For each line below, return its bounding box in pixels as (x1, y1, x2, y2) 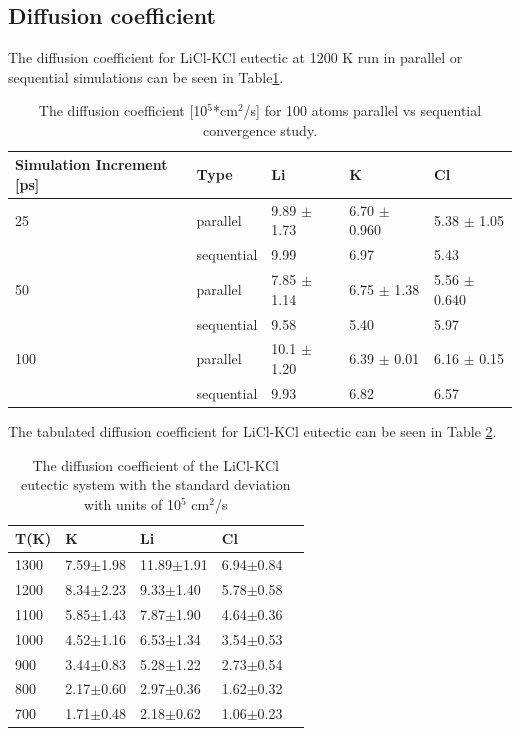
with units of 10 (84, 493, 181, 514)
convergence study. (202, 119, 318, 140)
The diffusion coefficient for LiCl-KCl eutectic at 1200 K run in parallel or (8, 47, 463, 67)
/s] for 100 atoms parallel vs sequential (243, 100, 482, 121)
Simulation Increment (15, 154, 168, 175)
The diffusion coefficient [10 (38, 100, 208, 121)
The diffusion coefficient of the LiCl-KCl (32, 454, 279, 475)
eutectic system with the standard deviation (21, 474, 291, 495)
